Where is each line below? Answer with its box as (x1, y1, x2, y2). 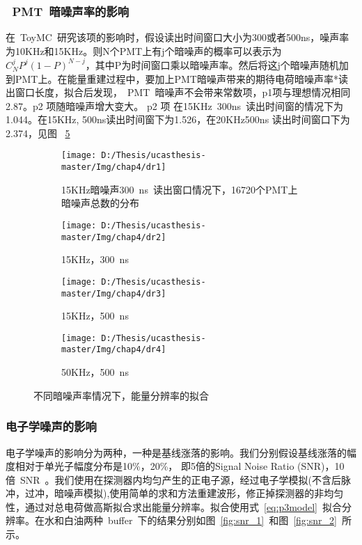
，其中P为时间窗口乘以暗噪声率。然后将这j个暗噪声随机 (85, 57, 339, 72)
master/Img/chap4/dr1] (61, 162, 166, 173)
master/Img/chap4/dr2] (61, 232, 166, 242)
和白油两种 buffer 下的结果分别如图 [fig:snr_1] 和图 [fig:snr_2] (54, 513, 337, 528)
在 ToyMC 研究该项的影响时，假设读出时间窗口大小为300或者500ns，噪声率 (6, 30, 349, 45)
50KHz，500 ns (61, 365, 129, 379)
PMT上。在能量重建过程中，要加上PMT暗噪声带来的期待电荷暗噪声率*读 (15, 71, 348, 86)
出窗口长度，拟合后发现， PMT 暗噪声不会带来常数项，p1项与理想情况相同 (6, 85, 351, 100)
